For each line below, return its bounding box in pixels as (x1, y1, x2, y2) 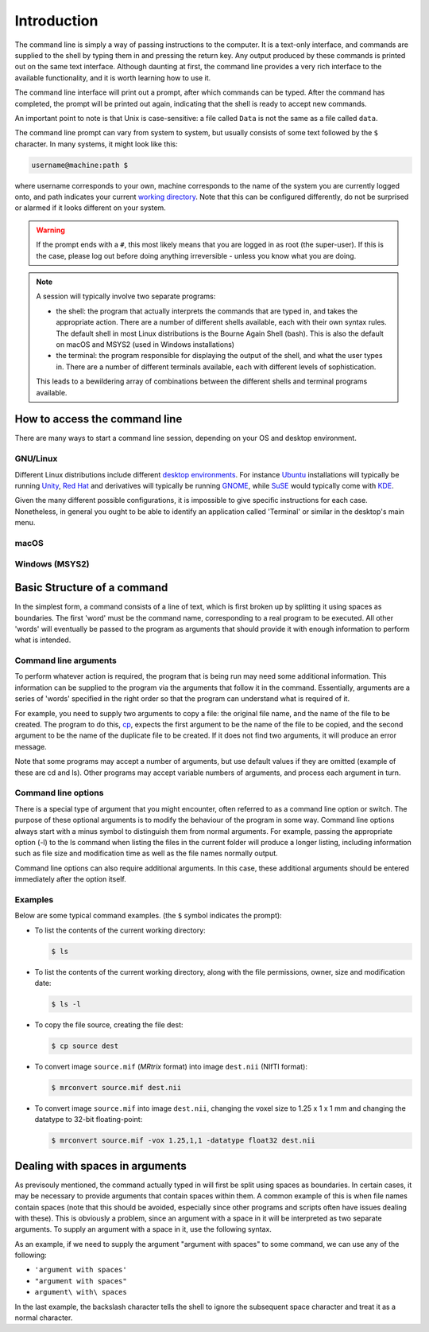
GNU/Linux (14, 454, 58, 465)
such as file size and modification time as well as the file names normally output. (14, 848, 278, 859)
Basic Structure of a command (14, 581, 168, 594)
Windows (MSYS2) (14, 559, 90, 570)
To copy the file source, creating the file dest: (34, 1019, 184, 1030)
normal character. (14, 1313, 73, 1322)
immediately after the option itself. (14, 874, 126, 884)
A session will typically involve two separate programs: (36, 291, 216, 302)
